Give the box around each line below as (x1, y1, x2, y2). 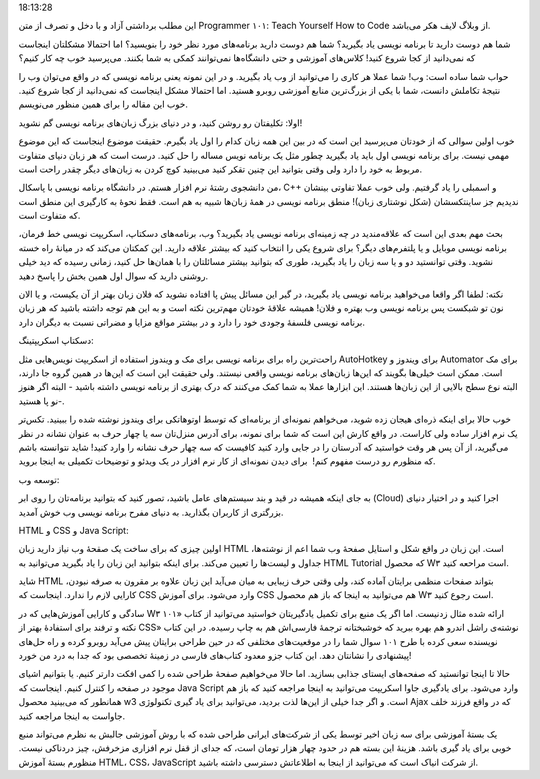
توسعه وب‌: (18, 473, 60, 485)
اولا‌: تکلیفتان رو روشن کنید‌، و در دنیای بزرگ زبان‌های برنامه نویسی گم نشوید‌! (18, 116, 303, 129)
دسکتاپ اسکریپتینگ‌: (18, 335, 94, 347)
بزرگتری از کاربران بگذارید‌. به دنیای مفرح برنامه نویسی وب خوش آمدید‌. (18, 506, 284, 518)
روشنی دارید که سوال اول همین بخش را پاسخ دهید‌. (18, 270, 209, 282)
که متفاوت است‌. (18, 210, 81, 222)
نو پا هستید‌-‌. (18, 395, 65, 407)
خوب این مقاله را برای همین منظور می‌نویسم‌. (18, 98, 189, 110)
